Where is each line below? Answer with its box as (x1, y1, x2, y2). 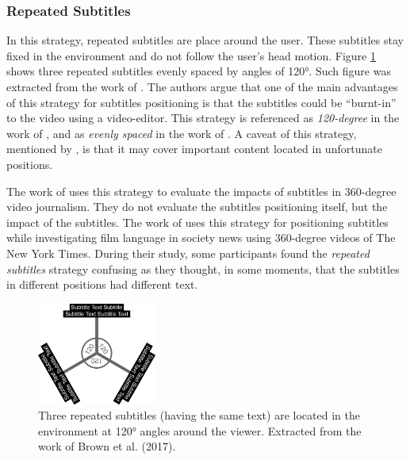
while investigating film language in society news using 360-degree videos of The (6, 229, 396, 246)
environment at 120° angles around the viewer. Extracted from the (38, 422, 362, 439)
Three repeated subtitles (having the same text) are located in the (38, 407, 360, 424)
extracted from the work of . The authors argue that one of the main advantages (6, 79, 398, 94)
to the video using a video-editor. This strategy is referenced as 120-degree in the (6, 109, 400, 126)
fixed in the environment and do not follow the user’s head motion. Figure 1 (6, 47, 376, 63)
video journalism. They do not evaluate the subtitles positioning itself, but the (6, 198, 388, 215)
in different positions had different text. (6, 276, 198, 293)
